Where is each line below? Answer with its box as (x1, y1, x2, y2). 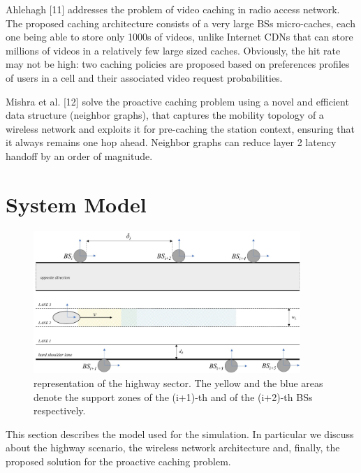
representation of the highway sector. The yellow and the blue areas (34, 375, 323, 390)
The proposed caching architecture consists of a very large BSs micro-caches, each (6, 15, 355, 30)
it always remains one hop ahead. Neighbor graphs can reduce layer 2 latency (6, 135, 337, 150)
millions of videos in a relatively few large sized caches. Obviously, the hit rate (6, 43, 341, 57)
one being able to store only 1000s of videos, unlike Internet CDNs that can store (6, 29, 353, 44)
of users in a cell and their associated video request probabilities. (6, 70, 283, 85)
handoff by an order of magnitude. (6, 148, 153, 163)
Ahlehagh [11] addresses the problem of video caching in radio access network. (6, 2, 340, 16)
